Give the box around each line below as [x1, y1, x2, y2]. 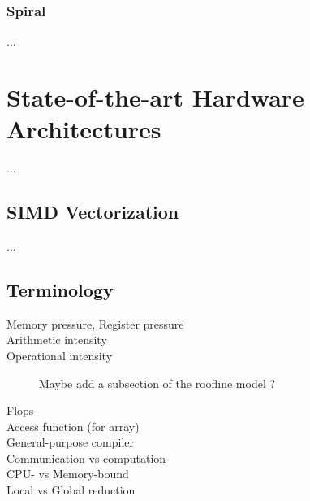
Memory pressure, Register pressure [6, 315, 184, 332]
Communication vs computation [6, 449, 166, 466]
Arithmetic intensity [6, 331, 107, 348]
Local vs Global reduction [6, 481, 136, 499]
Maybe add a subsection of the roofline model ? [39, 374, 276, 391]
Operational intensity [6, 346, 113, 364]
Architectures [6, 112, 161, 146]
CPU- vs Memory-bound [6, 465, 129, 482]
